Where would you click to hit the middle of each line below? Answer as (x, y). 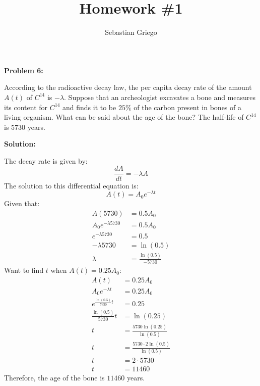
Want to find (24, 270)
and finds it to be (89, 107)
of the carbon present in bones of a (187, 107)
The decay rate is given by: (46, 160)
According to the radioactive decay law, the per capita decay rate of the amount (128, 87)
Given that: (22, 203)
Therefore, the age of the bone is (54, 377)
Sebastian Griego (131, 32)
